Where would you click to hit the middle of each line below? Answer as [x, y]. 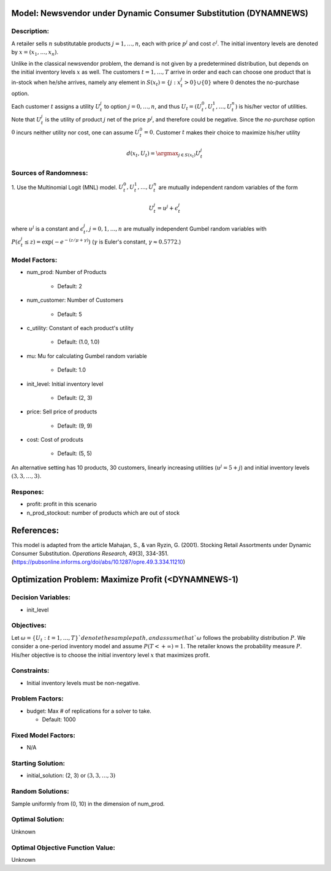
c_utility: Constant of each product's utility [80, 328]
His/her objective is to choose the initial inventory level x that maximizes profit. [111, 655]
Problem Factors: [37, 699]
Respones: [28, 492]
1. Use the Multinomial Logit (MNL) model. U [67, 187]
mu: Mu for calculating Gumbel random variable [87, 356]
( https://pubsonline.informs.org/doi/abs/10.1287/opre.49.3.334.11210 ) [98, 562]
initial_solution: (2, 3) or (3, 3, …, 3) [71, 775]
